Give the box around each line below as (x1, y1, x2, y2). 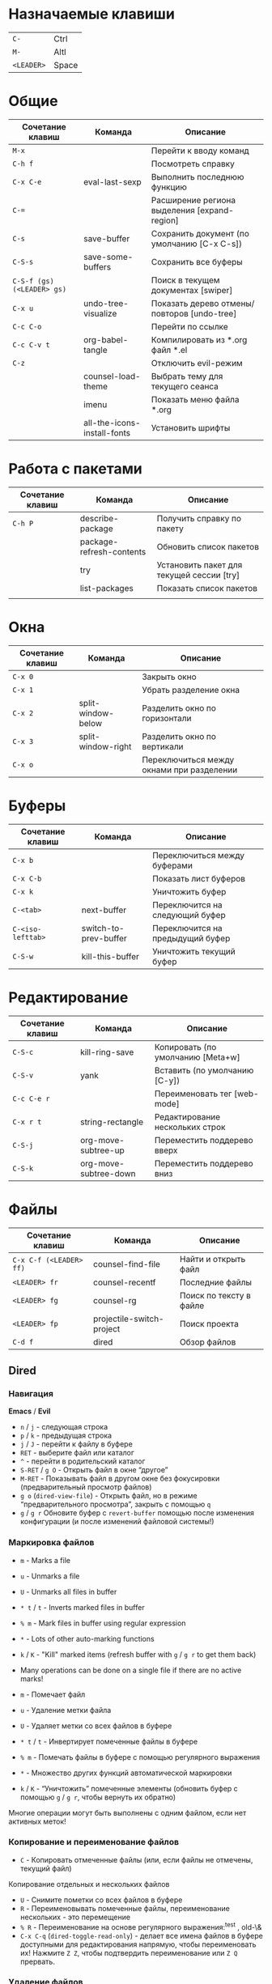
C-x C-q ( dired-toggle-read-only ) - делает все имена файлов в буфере (19, 1931, 263, 1940)
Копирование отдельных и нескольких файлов (8, 1879, 170, 1888)
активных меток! (8, 1816, 66, 1826)
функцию (151, 181, 188, 193)
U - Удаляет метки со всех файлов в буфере (19, 1721, 172, 1731)
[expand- (197, 204, 235, 215)
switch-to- (81, 922, 125, 933)
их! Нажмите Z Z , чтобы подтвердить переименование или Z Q (19, 1948, 238, 1957)
